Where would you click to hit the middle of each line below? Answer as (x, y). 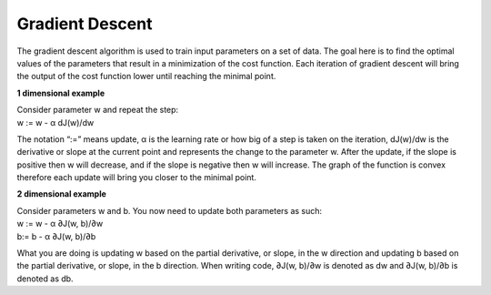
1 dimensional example (60, 93)
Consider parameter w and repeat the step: (98, 110)
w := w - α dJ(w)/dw (55, 122)
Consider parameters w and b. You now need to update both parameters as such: (170, 210)
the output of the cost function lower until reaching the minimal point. (146, 76)
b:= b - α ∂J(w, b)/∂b (56, 236)
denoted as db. (45, 279)
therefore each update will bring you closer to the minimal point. (136, 178)
